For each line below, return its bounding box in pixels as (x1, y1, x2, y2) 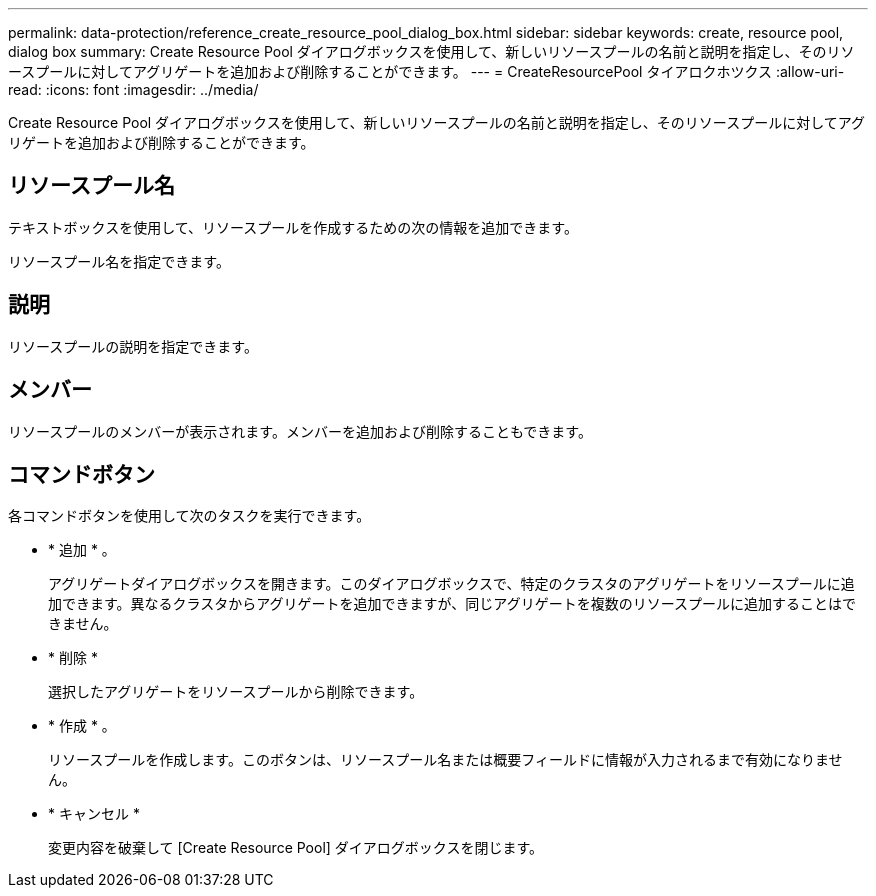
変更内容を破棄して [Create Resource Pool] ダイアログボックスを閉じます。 (48, 839, 544, 857)
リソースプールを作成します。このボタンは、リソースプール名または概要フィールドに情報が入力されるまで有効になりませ (48, 751, 843, 769)
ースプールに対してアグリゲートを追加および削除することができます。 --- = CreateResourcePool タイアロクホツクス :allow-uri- (8, 63, 845, 80)
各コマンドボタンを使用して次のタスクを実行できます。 (8, 507, 371, 525)
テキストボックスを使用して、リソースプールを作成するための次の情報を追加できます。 (8, 218, 578, 236)
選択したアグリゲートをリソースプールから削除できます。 (48, 683, 424, 701)
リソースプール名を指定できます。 (8, 252, 230, 270)
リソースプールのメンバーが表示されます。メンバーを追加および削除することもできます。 (8, 422, 592, 440)
